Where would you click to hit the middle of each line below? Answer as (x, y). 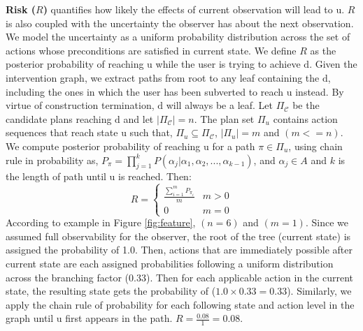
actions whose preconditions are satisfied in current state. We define (151, 50)
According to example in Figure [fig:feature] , (101, 222)
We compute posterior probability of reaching (103, 146)
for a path (234, 146)
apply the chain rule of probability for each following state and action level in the (180, 304)
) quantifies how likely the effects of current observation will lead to (188, 9)
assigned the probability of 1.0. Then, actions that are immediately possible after (179, 250)
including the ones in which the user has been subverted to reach (145, 91)
